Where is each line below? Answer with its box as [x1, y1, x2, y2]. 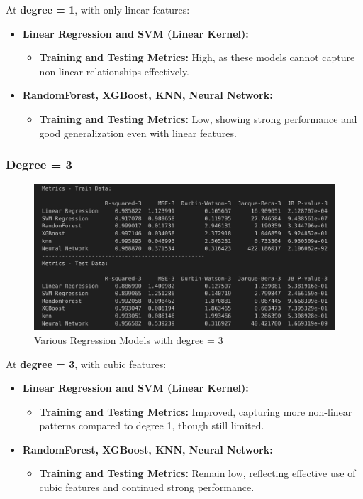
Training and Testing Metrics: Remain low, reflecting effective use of [39, 466, 356, 481]
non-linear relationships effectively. [39, 63, 190, 78]
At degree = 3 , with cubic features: [6, 356, 167, 371]
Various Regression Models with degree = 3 [34, 332, 223, 347]
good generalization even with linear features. [39, 125, 237, 140]
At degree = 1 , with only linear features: [6, 2, 190, 16]
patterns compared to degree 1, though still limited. [39, 418, 264, 433]
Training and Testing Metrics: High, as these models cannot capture [39, 50, 355, 65]
